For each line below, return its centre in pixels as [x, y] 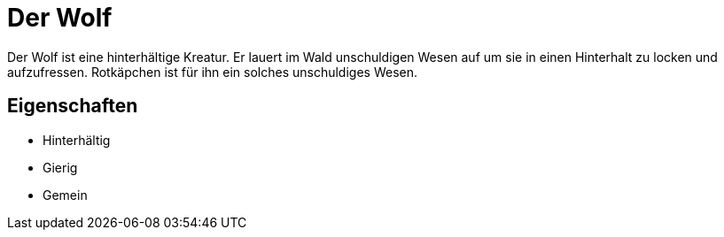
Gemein [65, 195]
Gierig [60, 167]
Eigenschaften [73, 106]
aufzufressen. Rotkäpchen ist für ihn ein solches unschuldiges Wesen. [213, 72]
